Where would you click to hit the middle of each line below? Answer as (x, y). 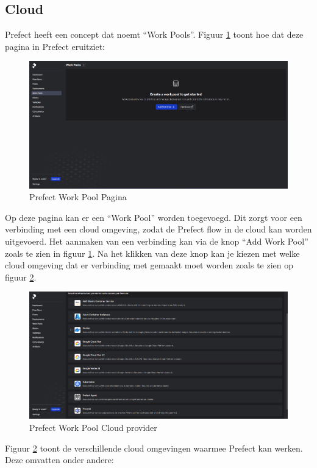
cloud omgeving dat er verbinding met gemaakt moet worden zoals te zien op (149, 265)
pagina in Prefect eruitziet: (55, 46)
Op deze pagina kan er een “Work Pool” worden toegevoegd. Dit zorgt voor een (154, 217)
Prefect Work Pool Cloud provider (93, 427)
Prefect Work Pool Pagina (78, 197)
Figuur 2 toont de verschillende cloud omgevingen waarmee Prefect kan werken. (154, 448)
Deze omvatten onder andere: (59, 460)
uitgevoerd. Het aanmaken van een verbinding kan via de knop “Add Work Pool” (157, 241)
